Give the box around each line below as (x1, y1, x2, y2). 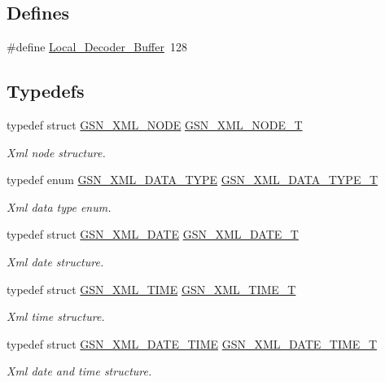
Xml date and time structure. (7, 362, 152, 380)
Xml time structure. (7, 308, 105, 325)
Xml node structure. (7, 143, 106, 160)
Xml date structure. (7, 252, 104, 270)
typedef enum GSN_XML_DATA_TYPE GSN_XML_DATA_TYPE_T (7, 171, 378, 188)
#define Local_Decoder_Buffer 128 (7, 38, 187, 55)
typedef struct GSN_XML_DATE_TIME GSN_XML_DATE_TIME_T (7, 335, 377, 352)
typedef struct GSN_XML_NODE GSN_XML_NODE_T (7, 116, 303, 133)
